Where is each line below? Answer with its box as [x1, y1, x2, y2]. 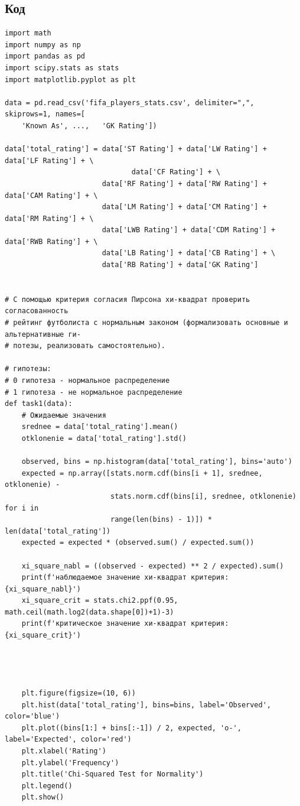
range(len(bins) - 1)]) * [110, 515, 212, 524]
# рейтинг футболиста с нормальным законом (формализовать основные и [5, 318, 288, 327]
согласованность [5, 307, 69, 316]
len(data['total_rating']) [5, 526, 110, 535]
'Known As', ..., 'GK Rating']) [21, 121, 157, 130]
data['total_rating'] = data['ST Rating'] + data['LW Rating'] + [5, 145, 267, 154]
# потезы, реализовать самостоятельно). [5, 342, 166, 350]
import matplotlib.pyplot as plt [5, 75, 136, 84]
